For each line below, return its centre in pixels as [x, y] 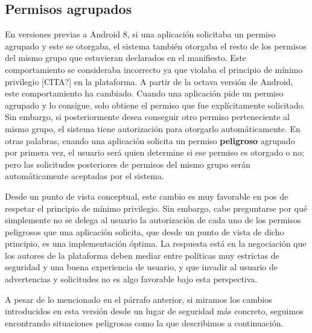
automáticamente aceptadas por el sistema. [84, 176]
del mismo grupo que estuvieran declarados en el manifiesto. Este [126, 58]
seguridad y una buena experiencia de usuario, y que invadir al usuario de [141, 267]
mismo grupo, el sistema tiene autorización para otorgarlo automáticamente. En [153, 128]
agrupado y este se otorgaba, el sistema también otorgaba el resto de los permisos [156, 46]
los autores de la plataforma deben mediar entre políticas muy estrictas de [142, 255]
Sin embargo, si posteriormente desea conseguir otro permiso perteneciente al [147, 117]
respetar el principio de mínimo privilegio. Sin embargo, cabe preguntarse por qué [156, 208]
